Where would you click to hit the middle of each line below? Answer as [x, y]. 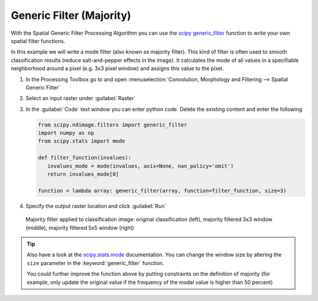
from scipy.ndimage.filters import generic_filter [113, 125]
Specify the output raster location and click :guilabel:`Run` [96, 206]
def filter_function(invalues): [85, 158]
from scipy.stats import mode [82, 141]
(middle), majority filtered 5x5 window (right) [80, 227]
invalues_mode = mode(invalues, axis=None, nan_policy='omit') [140, 166]
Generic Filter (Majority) [71, 15]
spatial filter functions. [38, 41]
